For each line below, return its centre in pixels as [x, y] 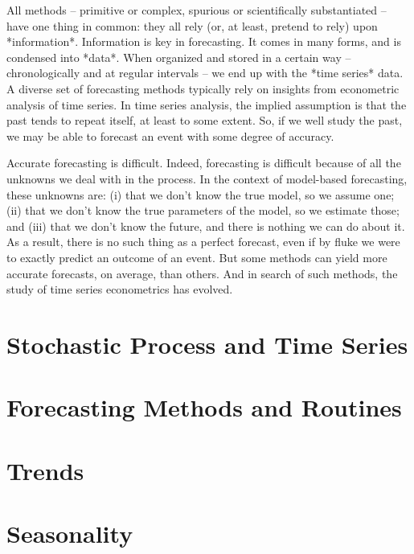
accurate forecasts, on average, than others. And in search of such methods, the [202, 273]
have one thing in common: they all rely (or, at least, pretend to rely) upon [192, 25]
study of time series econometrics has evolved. [120, 289]
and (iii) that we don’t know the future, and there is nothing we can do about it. [206, 226]
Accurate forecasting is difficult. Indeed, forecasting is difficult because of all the [204, 163]
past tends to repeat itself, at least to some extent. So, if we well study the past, [205, 120]
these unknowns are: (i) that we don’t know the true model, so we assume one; [201, 194]
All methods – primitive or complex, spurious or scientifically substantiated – [197, 10]
